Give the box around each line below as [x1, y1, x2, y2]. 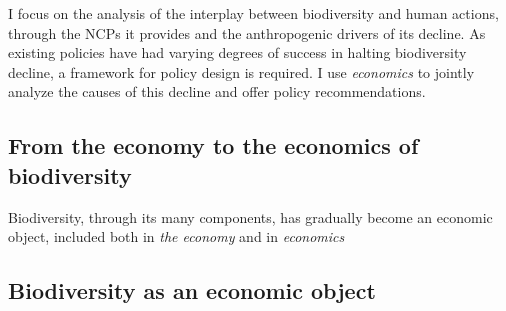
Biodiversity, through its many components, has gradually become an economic [8, 206, 493, 227]
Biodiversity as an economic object [8, 275, 376, 306]
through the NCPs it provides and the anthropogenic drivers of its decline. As [8, 22, 486, 43]
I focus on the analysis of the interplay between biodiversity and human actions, [8, 3, 499, 23]
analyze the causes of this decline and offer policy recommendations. [8, 81, 426, 102]
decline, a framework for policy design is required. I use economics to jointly [8, 61, 475, 82]
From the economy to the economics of [8, 130, 419, 161]
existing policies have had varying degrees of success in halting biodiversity [8, 42, 467, 63]
